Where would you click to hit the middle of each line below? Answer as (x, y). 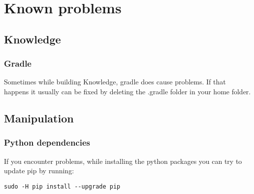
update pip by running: (39, 171)
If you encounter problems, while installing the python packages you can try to (123, 161)
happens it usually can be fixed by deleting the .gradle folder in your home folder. (127, 91)
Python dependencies (47, 142)
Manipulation (39, 118)
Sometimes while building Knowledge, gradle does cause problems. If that (115, 82)
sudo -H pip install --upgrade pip (62, 186)
